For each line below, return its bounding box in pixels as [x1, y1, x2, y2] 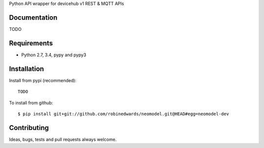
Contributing [9, 124, 49, 132]
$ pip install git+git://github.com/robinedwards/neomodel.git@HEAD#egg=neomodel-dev [18, 111, 229, 117]
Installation [9, 64, 44, 73]
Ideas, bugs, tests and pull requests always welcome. [9, 136, 117, 142]
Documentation [9, 13, 58, 21]
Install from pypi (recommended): [9, 77, 77, 83]
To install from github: [9, 100, 53, 106]
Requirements [9, 39, 53, 47]
